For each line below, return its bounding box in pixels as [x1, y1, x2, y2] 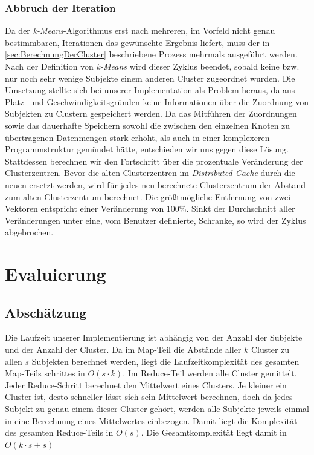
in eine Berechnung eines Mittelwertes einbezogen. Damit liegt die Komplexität [5, 414, 298, 427]
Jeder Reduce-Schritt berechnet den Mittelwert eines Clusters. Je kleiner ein [5, 378, 287, 391]
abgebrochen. [5, 226, 54, 238]
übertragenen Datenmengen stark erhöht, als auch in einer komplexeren [5, 131, 270, 143]
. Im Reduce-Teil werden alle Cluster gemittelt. [123, 367, 297, 379]
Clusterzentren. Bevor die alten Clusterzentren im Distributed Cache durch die [5, 166, 295, 179]
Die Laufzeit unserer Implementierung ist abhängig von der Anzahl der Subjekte [5, 331, 303, 344]
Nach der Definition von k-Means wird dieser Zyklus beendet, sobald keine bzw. [5, 60, 300, 72]
